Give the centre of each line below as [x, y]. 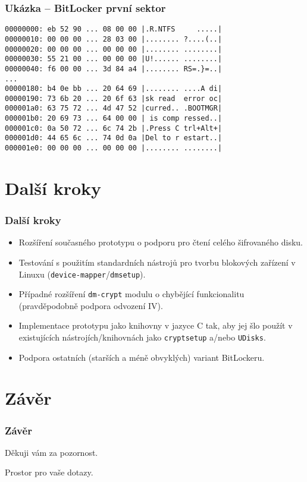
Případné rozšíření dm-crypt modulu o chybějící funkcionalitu [131, 294]
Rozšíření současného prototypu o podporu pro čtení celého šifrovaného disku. [161, 242]
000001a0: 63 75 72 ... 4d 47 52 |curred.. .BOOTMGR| [114, 108]
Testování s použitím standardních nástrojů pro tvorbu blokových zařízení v [157, 262]
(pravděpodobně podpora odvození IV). [91, 305]
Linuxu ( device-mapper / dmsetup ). [82, 274]
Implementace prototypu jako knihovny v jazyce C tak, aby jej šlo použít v [156, 325]
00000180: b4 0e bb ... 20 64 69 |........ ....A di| [114, 89]
